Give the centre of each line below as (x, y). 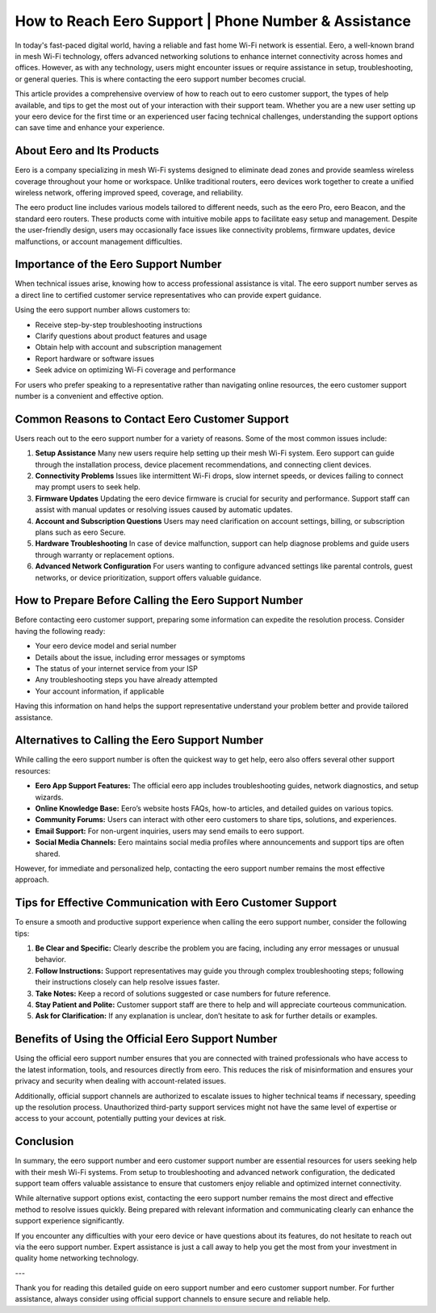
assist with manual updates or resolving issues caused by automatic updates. (164, 510)
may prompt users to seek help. (88, 487)
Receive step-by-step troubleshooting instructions (119, 325)
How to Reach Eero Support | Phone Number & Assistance (213, 21)
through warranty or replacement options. (105, 555)
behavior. (50, 959)
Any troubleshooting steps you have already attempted (126, 680)
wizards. (49, 797)
